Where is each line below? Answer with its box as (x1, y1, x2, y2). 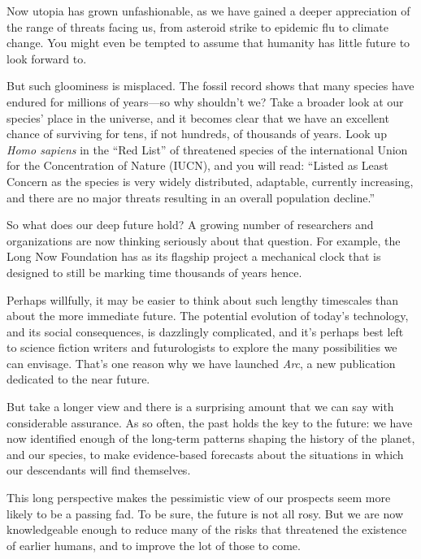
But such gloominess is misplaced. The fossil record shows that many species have (7, 77, 414, 94)
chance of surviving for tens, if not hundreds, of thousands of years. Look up (7, 125, 387, 142)
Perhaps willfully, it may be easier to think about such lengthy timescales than (7, 291, 399, 308)
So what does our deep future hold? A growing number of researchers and (7, 216, 374, 233)
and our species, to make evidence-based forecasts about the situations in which (7, 445, 404, 462)
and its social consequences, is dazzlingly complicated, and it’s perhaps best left (7, 323, 404, 340)
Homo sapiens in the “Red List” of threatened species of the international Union (7, 141, 408, 158)
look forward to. (7, 50, 87, 67)
